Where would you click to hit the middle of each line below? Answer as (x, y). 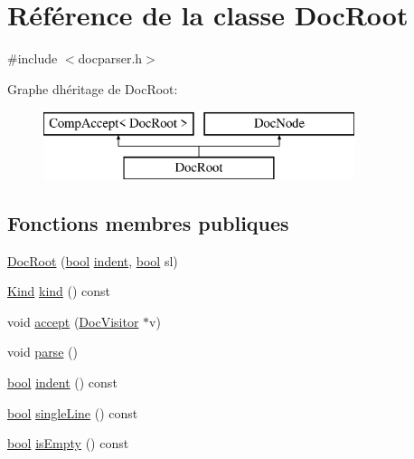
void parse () (42, 352)
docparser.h (110, 58)
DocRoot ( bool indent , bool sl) (93, 260)
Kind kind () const (59, 291)
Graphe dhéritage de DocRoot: (93, 88)
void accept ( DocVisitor (73, 321)
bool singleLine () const (73, 412)
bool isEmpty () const (68, 443)
